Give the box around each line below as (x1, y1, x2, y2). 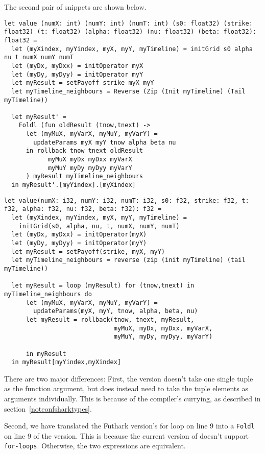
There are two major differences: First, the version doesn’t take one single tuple (4, 373, 253, 384)
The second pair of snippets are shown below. (4, 2, 147, 12)
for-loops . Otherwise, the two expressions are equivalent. (4, 440, 186, 451)
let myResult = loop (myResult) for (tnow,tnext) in (11, 282, 195, 290)
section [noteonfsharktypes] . (4, 403, 92, 414)
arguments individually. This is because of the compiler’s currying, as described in (4, 393, 261, 404)
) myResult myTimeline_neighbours (26, 173, 143, 180)
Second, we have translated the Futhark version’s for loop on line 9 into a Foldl (4, 420, 255, 431)
